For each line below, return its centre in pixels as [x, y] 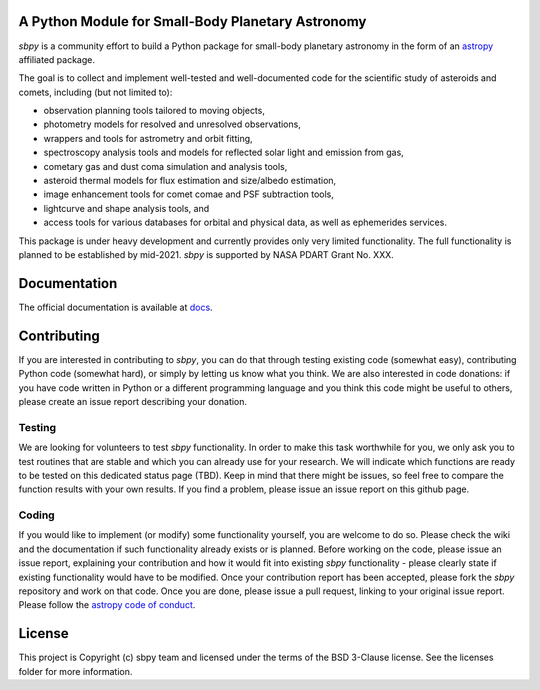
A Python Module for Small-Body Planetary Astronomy [192, 21]
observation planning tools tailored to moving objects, [154, 111]
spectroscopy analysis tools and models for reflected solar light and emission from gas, [223, 152]
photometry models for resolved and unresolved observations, [172, 124]
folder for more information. [75, 671]
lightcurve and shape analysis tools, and [126, 208]
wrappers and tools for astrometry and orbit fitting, [148, 138]
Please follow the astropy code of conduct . [107, 605]
